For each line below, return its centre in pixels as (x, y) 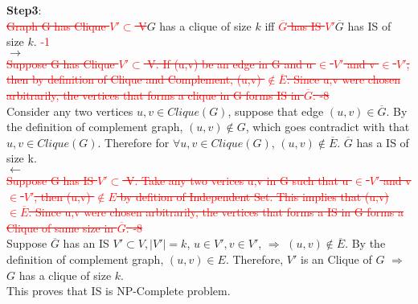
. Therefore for (133, 142)
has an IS (86, 243)
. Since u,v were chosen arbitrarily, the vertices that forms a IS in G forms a (216, 212)
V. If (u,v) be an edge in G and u (230, 63)
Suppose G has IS (50, 180)
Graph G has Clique (56, 25)
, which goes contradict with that (328, 127)
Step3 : (24, 10)
